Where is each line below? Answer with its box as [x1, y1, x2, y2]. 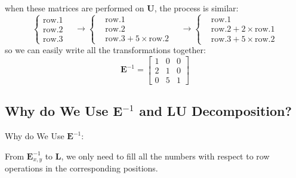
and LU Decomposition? [139, 102, 292, 120]
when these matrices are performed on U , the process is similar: [5, 2, 239, 14]
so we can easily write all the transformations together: [5, 44, 206, 56]
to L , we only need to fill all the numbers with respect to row [45, 149, 270, 162]
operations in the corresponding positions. [5, 162, 158, 174]
